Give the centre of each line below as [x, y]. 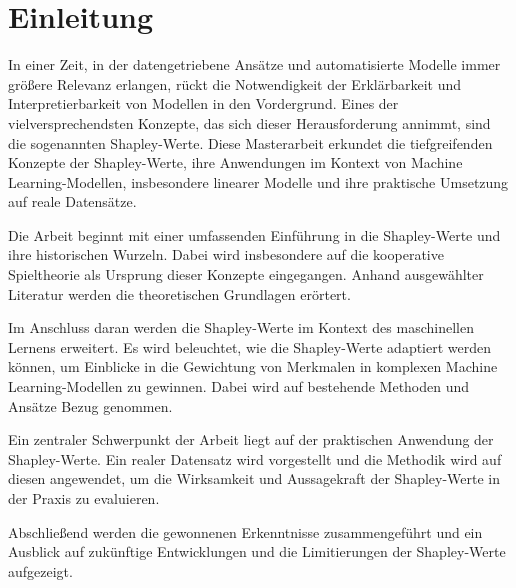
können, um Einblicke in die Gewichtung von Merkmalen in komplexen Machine [253, 366]
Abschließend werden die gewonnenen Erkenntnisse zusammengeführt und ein [245, 531]
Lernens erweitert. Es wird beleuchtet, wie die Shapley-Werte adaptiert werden [250, 346]
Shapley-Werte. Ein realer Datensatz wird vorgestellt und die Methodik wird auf [255, 458]
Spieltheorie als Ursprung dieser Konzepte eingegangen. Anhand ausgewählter [246, 274]
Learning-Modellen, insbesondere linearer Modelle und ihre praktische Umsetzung [258, 181]
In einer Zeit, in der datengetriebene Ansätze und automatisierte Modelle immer [254, 64]
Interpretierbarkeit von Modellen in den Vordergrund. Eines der [203, 103]
